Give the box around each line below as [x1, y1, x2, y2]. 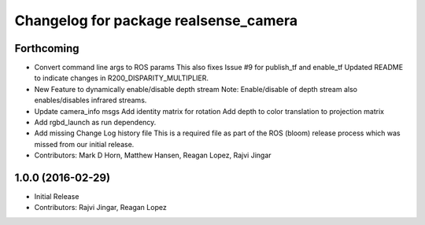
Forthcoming [14, 42, 79, 55]
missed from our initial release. [34, 139, 135, 149]
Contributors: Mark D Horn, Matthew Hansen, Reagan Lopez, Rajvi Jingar [34, 150, 272, 160]
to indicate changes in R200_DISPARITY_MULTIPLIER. [34, 73, 209, 83]
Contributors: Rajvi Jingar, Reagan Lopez [34, 203, 167, 212]
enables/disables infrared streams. [34, 95, 147, 105]
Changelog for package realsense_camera [14, 12, 298, 29]
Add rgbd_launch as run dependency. [34, 118, 157, 127]
